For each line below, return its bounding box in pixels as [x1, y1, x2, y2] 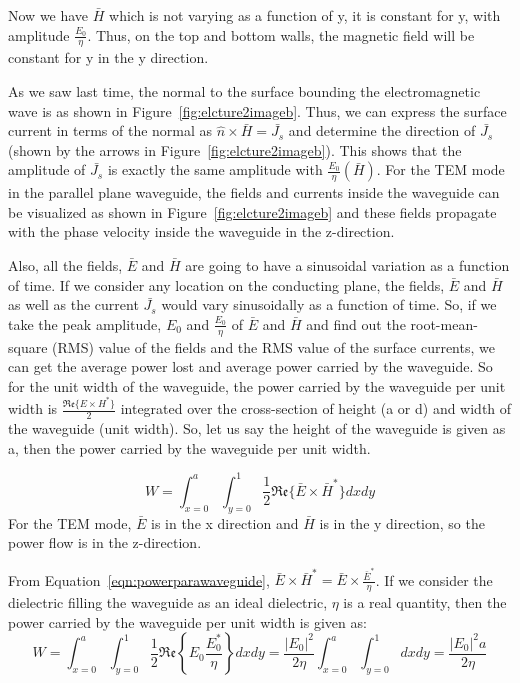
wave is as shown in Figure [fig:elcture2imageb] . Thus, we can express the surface [8, 100, 507, 121]
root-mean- [410, 313, 478, 334]
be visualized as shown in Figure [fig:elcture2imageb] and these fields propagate [8, 201, 497, 222]
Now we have [8, 5, 89, 25]
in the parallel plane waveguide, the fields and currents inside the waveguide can [8, 182, 500, 203]
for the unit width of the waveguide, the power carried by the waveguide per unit [8, 375, 506, 396]
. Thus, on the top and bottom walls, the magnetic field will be [87, 24, 475, 45]
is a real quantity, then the [343, 592, 507, 613]
